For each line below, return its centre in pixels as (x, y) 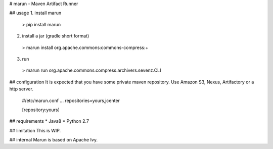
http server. (21, 89)
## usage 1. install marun (35, 13)
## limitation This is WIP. (35, 130)
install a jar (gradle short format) (56, 36)
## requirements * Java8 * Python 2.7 (49, 121)
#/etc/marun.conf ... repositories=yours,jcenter (71, 101)
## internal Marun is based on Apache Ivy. (54, 140)
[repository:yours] (41, 110)
